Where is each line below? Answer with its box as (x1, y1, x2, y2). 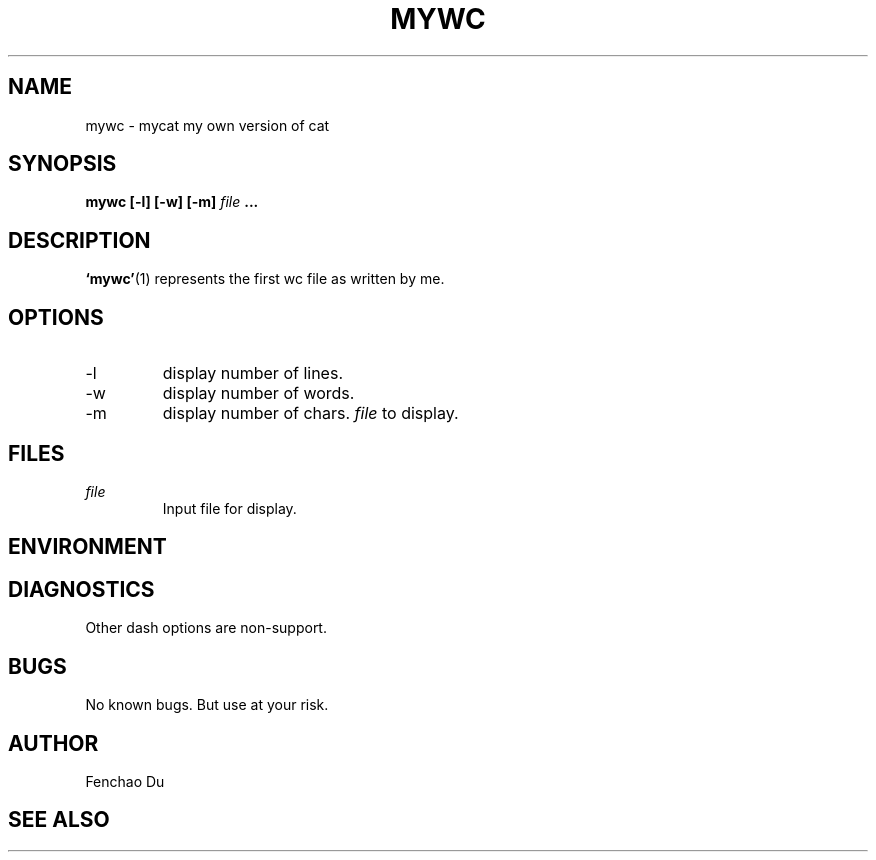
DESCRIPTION (8, 227, 151, 253)
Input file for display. (162, 499, 297, 517)
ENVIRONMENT (8, 534, 167, 560)
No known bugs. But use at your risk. (85, 696, 329, 714)
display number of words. (162, 383, 355, 404)
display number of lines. (162, 363, 343, 384)
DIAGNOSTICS (8, 576, 155, 602)
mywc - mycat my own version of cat (85, 116, 330, 134)
